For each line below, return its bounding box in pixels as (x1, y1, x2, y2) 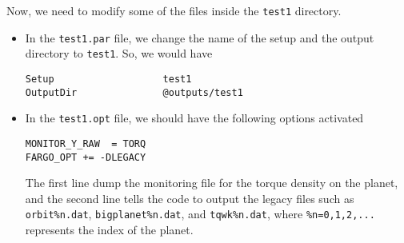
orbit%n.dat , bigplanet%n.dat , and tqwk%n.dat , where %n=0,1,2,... (25, 205, 375, 222)
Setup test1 (25, 73, 192, 85)
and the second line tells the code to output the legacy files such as (25, 189, 354, 206)
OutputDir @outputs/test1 (25, 86, 243, 98)
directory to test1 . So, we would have (25, 45, 213, 62)
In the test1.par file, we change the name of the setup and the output (25, 29, 374, 46)
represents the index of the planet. (25, 221, 194, 238)
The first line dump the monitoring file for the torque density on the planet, (25, 174, 398, 191)
